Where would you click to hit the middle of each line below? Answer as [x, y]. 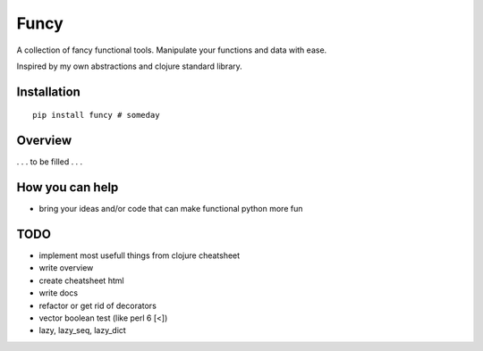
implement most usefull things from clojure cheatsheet [140, 255]
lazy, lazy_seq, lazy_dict [83, 330]
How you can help [68, 188]
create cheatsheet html [81, 280]
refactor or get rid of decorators [97, 305]
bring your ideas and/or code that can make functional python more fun [171, 209]
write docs [59, 293]
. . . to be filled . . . [50, 162]
